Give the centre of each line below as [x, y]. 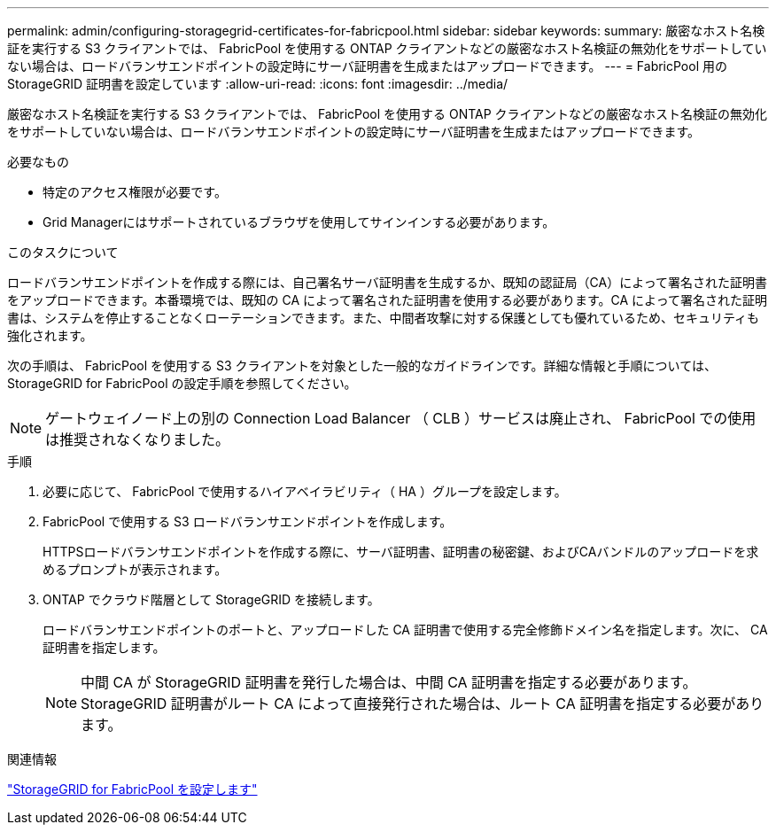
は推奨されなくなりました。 [138, 439]
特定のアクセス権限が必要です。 [135, 192]
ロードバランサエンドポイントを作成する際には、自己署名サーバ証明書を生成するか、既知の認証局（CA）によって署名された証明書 [388, 282]
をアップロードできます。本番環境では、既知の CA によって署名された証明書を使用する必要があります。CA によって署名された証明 [387, 300]
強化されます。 [50, 335]
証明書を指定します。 [104, 647]
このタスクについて [63, 252]
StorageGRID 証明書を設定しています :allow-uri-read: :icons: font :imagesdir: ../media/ [258, 84]
